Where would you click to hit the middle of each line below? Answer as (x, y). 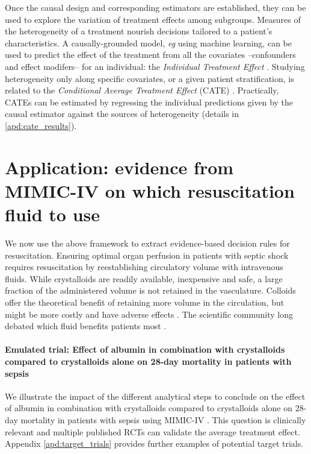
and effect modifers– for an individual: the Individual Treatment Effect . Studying (155, 66)
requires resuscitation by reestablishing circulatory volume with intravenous (144, 267)
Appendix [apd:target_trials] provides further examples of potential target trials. (154, 443)
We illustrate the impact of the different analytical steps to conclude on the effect (155, 396)
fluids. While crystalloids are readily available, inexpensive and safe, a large (144, 278)
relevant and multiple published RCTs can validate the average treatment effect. (152, 431)
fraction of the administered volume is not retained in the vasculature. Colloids (150, 290)
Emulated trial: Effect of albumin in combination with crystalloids (145, 349)
